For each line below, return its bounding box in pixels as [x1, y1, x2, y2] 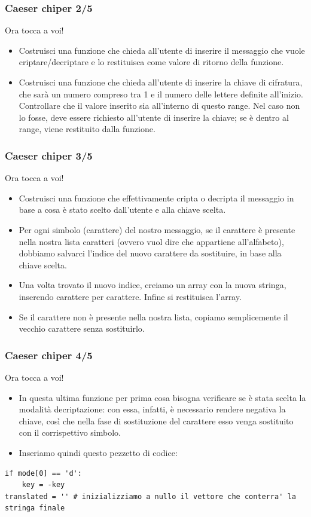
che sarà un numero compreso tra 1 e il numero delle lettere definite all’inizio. [19, 87, 303, 100]
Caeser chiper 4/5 [5, 347, 93, 362]
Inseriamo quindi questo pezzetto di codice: [19, 446, 178, 458]
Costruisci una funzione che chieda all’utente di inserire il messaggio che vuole [19, 44, 305, 56]
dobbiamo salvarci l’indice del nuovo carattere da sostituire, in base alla [19, 247, 282, 259]
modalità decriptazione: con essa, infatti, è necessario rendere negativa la [19, 403, 286, 415]
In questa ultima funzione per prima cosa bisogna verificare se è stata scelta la [19, 391, 306, 403]
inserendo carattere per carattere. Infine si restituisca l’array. [19, 290, 242, 302]
